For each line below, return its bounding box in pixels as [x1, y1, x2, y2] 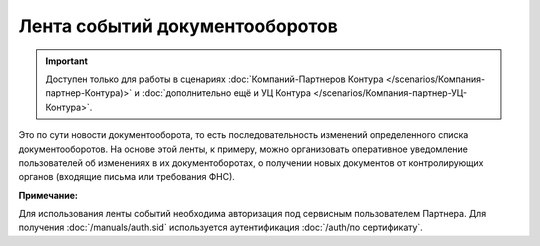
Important [45, 55, 89, 67]
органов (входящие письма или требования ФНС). [18, 171, 235, 183]
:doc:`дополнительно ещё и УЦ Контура [141, 87, 312, 99]
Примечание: [18, 189, 79, 201]
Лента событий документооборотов [18, 15, 339, 37]
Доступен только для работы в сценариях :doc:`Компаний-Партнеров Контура [45, 73, 384, 85]
